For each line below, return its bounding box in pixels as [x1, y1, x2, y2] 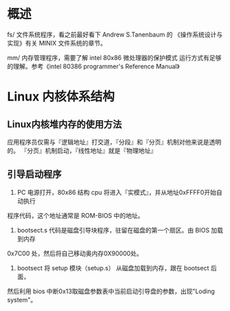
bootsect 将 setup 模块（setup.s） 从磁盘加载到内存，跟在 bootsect [17, 264, 209, 272]
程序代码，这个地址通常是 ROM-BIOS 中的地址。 [7, 211, 145, 219]
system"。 [7, 295, 37, 303]
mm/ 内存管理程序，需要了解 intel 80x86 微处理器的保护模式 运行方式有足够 [7, 53, 222, 62]
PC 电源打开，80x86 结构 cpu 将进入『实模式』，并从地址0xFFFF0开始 [17, 188, 217, 196]
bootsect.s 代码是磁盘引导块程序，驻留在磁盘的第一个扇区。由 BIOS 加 [17, 226, 218, 234]
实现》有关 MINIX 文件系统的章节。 [7, 39, 107, 47]
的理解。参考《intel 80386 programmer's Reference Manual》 [7, 62, 180, 70]
